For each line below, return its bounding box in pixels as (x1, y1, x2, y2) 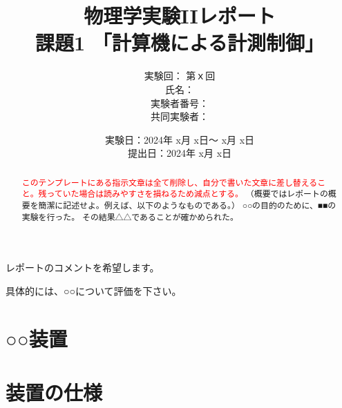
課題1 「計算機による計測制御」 (35, 28, 324, 57)
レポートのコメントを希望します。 (6, 260, 160, 275)
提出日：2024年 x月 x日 (127, 146, 232, 160)
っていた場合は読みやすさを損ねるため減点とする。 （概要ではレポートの (46, 188, 328, 200)
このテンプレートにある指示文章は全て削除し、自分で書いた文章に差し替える (21, 176, 318, 188)
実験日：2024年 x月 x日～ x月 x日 (104, 132, 255, 146)
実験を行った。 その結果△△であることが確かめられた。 (21, 211, 238, 222)
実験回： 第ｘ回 (144, 68, 216, 83)
